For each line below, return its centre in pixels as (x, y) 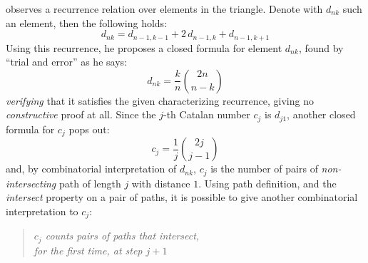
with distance (161, 183)
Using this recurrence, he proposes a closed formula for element (144, 47)
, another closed (321, 114)
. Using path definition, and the (267, 183)
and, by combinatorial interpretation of (91, 169)
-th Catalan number (207, 114)
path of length (90, 183)
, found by (321, 47)
